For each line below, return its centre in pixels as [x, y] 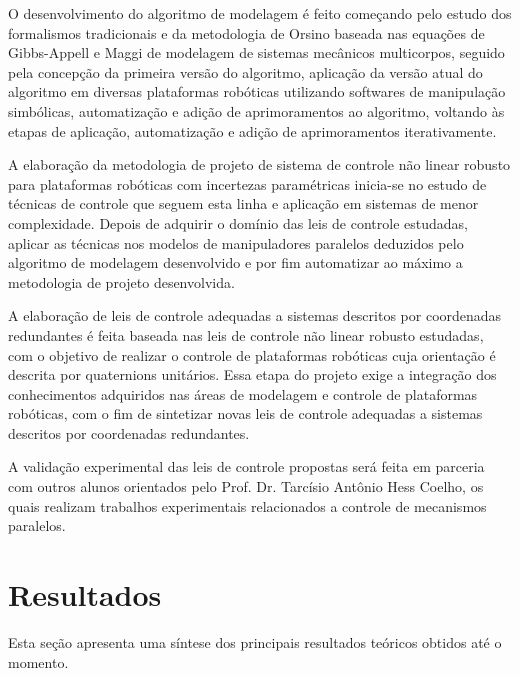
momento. [38, 661]
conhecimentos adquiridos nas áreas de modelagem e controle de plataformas [243, 393]
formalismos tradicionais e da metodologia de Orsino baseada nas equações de [246, 32]
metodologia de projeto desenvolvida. [121, 281]
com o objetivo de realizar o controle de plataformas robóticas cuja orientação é [252, 354]
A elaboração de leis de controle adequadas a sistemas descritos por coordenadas [255, 315]
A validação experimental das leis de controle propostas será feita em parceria [246, 466]
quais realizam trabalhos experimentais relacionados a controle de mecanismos [247, 505]
